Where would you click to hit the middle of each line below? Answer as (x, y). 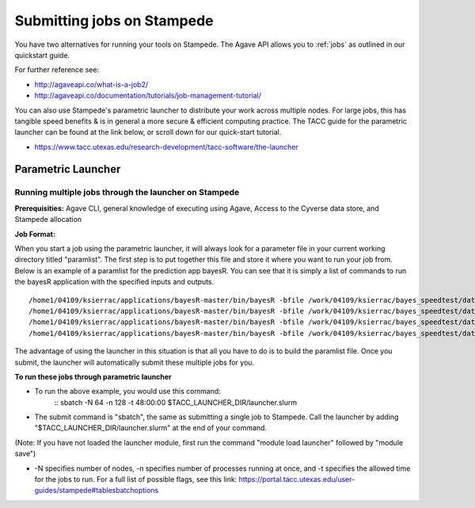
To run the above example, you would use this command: (127, 392)
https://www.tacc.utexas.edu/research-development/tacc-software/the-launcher (166, 147)
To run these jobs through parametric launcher (93, 376)
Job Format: (35, 234)
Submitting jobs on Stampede (114, 21)
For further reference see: (57, 70)
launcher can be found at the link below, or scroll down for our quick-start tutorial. (148, 132)
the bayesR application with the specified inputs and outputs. (114, 282)
